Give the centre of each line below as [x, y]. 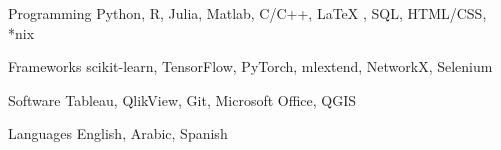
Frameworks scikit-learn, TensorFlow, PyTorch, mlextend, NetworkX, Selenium [250, 66]
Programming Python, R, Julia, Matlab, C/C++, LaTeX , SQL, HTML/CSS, [247, 13]
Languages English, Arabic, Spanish [118, 133]
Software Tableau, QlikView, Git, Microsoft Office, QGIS [182, 99]
